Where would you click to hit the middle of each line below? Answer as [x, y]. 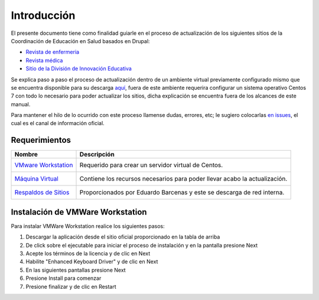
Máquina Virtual [36, 179]
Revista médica [44, 60]
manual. [21, 104]
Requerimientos [41, 140]
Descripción [97, 155]
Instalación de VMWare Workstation [79, 212]
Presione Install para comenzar [64, 278]
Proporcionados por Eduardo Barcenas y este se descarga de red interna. [182, 193]
